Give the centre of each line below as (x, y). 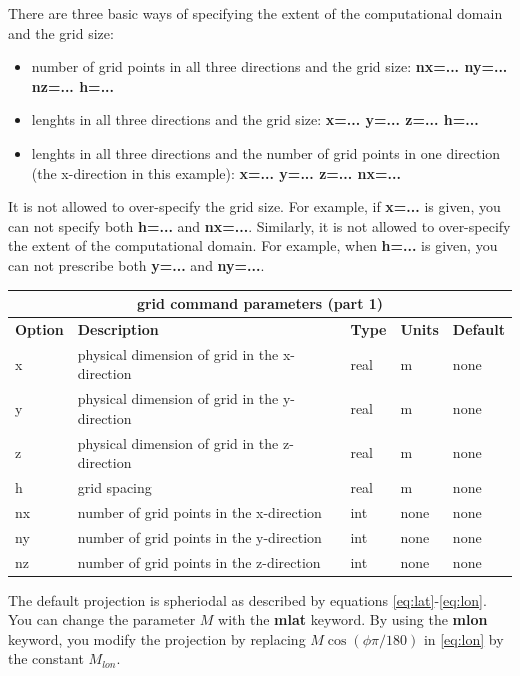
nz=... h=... (73, 85)
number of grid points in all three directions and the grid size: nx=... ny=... (269, 66)
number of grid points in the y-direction (199, 536)
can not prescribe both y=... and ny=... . (136, 264)
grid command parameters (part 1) (260, 303)
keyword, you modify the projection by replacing (157, 638)
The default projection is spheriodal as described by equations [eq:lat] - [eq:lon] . (247, 599)
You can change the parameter (102, 619)
